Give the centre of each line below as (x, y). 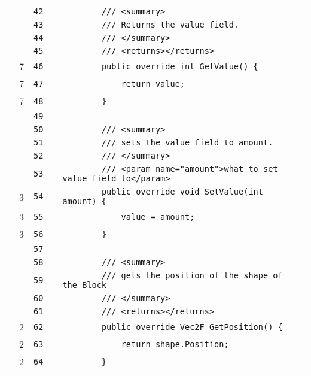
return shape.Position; (175, 344)
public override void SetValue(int (182, 192)
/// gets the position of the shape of (192, 275)
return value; (153, 84)
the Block (85, 285)
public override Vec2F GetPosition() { (192, 327)
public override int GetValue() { (180, 66)
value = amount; (158, 216)
